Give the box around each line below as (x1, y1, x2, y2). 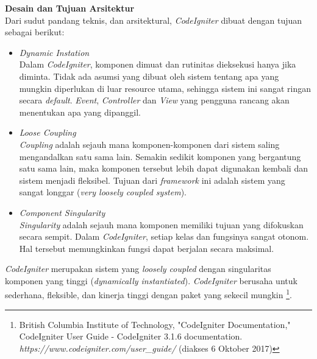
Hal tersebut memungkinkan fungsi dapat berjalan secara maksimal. (19, 242, 274, 254)
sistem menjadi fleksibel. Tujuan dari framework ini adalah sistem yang (19, 173, 285, 186)
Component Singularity (19, 206, 105, 218)
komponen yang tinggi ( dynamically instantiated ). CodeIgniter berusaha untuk (5, 274, 297, 287)
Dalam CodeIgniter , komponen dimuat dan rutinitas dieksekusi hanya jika (19, 58, 296, 71)
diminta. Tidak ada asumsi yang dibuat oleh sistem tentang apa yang (19, 69, 279, 82)
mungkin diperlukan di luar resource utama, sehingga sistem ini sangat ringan (19, 82, 311, 94)
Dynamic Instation (19, 46, 90, 58)
